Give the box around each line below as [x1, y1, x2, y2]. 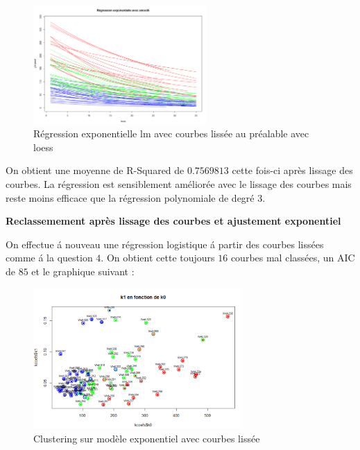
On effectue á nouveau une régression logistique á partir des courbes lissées [6, 236, 324, 251]
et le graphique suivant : [31, 263, 135, 278]
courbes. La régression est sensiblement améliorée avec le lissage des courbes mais [6, 177, 352, 191]
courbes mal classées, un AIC [230, 250, 355, 265]
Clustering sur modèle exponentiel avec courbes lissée [33, 431, 260, 445]
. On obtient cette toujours [101, 250, 215, 265]
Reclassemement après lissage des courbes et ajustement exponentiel [6, 214, 341, 228]
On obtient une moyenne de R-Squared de [6, 163, 185, 178]
